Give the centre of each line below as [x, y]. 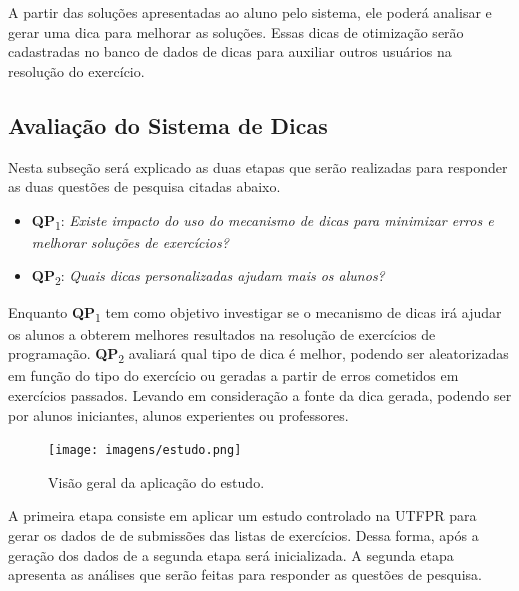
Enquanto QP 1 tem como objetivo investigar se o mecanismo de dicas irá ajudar [255, 313]
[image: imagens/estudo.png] [145, 450]
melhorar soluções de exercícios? [130, 241]
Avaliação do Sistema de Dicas [168, 124]
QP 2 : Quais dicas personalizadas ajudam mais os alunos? [208, 277]
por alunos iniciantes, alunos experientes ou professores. [178, 414]
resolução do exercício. [76, 70]
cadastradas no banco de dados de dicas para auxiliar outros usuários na [230, 51]
